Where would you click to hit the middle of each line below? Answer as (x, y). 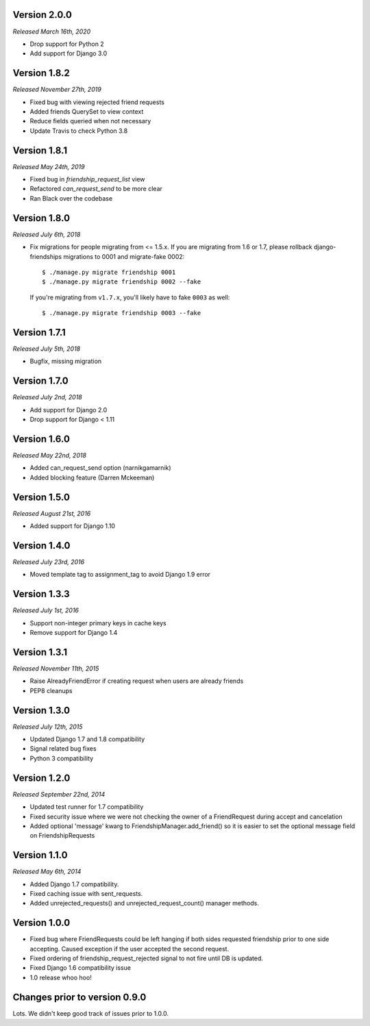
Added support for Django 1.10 (73, 526)
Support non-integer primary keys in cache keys (98, 623)
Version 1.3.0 (41, 710)
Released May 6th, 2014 (47, 872)
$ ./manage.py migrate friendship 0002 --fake (122, 282)
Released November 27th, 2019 (57, 90)
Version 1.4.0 (41, 546)
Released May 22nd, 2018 (50, 455)
